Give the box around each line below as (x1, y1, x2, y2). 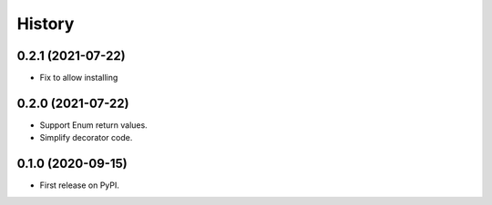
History (16, 14, 75, 34)
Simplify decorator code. (39, 132, 133, 143)
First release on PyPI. (39, 180, 120, 190)
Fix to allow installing (39, 73, 118, 83)
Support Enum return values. (39, 119, 148, 131)
